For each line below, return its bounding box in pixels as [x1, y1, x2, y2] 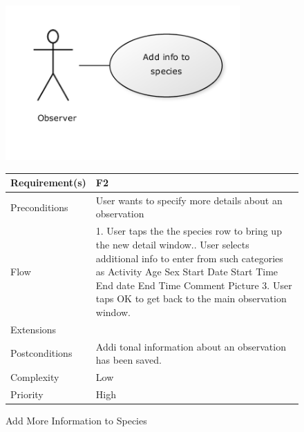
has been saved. [95, 353, 162, 367]
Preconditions [10, 199, 68, 214]
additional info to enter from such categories [95, 251, 283, 265]
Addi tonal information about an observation [95, 339, 286, 353]
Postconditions [10, 346, 73, 360]
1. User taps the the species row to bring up [95, 224, 282, 238]
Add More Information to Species [6, 413, 147, 427]
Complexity [10, 370, 59, 384]
